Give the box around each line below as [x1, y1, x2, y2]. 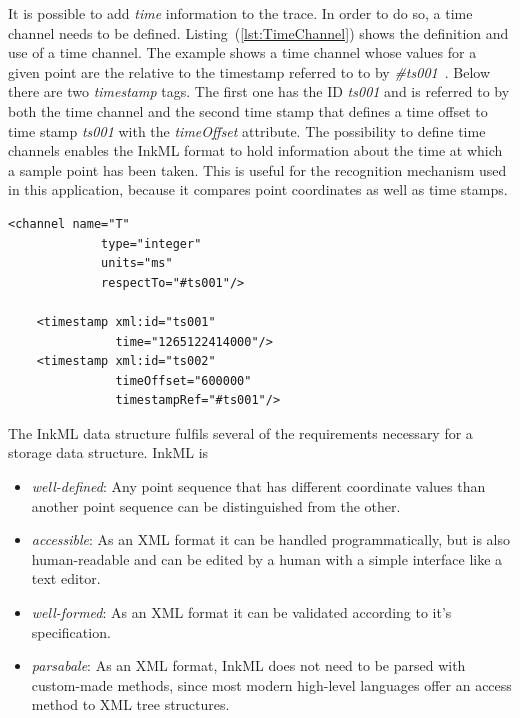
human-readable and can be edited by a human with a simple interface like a [31, 548, 503, 569]
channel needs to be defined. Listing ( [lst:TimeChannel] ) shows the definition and [8, 22, 509, 43]
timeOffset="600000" [115, 373, 252, 388]
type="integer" [101, 236, 202, 251]
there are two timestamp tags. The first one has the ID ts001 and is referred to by [8, 81, 510, 102]
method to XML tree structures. [31, 694, 230, 715]
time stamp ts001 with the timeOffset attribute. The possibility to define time [8, 120, 486, 141]
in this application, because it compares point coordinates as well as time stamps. [8, 179, 508, 200]
